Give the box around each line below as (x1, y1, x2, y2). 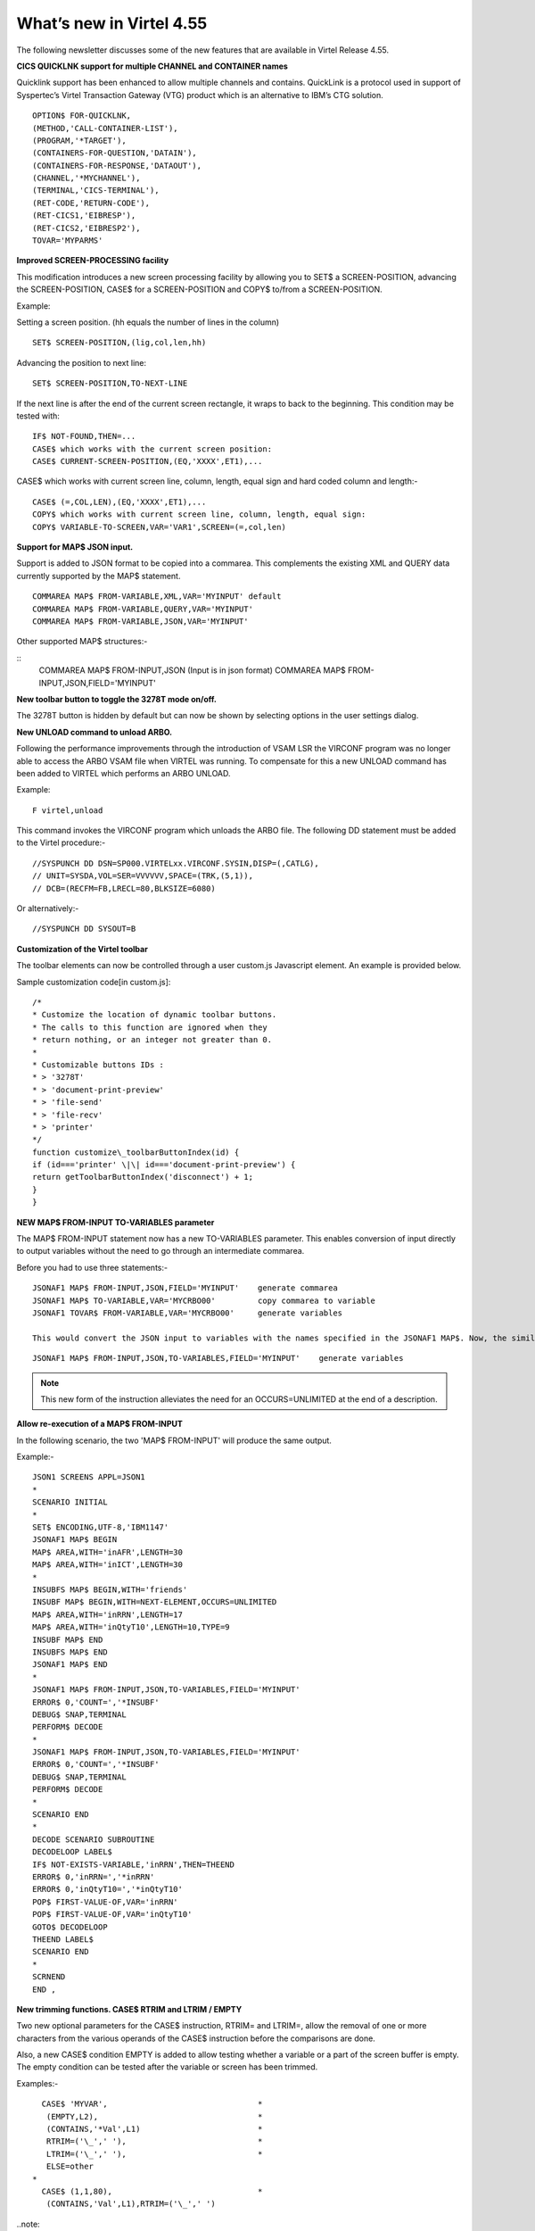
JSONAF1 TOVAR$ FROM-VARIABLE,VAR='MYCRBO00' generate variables (32, 1307, 343, 1318)
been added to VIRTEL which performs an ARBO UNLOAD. (16, 767, 231, 778)
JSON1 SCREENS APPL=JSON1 (32, 1472, 146, 1482)
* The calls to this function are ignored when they (32, 1022, 267, 1033)
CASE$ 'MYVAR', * (41, 2099, 263, 2110)
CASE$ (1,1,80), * (41, 2186, 263, 2196)
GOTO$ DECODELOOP (32, 1921, 108, 1932)
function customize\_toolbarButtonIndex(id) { (32, 1147, 240, 1157)
